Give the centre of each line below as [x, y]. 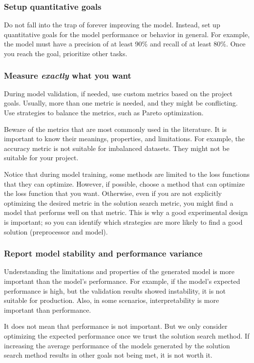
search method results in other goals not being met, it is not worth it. [108, 355]
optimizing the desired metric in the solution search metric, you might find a [119, 203]
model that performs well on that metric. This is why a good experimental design [126, 212]
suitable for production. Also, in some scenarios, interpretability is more [112, 300]
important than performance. [48, 310]
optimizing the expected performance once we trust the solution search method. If [127, 335]
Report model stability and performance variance [103, 253]
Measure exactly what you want [68, 75]
